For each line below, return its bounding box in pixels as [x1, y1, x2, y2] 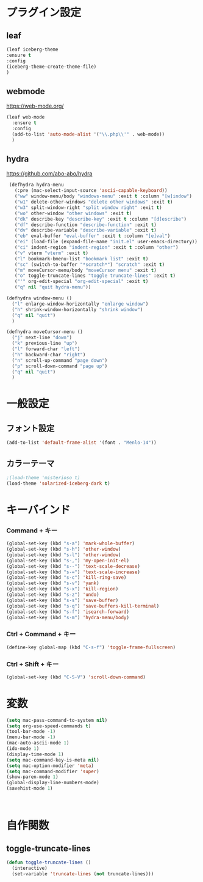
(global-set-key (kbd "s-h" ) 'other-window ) [6, 546, 121, 553]
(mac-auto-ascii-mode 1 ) [6, 740, 69, 746]
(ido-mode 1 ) [6, 746, 40, 752]
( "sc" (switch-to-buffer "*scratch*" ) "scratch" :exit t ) [14, 261, 165, 268]
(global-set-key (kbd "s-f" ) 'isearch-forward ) [6, 609, 130, 615]
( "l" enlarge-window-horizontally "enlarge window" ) [12, 301, 149, 307]
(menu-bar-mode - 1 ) [6, 734, 56, 740]
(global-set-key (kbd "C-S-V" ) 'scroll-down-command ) [6, 674, 146, 680]
